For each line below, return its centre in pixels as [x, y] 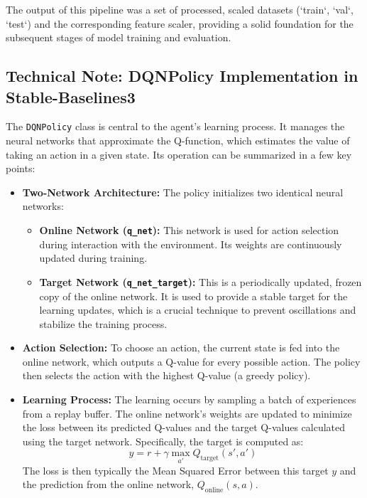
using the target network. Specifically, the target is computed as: [163, 441]
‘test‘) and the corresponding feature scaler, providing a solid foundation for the [180, 23]
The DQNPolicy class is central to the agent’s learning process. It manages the [175, 126]
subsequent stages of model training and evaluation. [119, 37]
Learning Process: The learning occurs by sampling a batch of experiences [189, 399]
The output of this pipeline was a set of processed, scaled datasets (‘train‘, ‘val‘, [180, 9]
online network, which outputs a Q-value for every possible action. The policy [191, 361]
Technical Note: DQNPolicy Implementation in [182, 76]
